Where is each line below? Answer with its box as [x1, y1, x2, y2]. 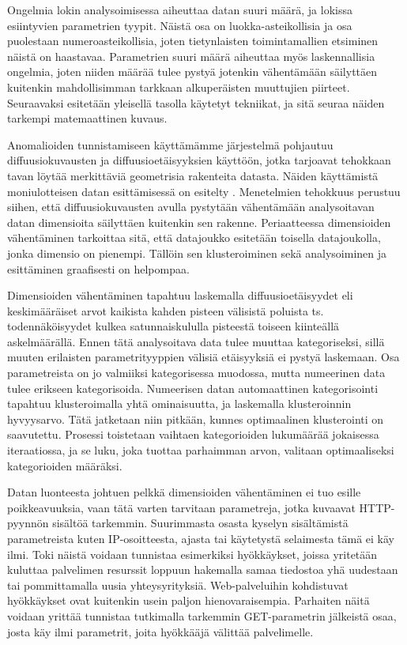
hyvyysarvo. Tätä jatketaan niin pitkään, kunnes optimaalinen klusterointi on [7, 410, 384, 427]
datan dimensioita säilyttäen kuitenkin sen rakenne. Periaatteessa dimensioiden [7, 213, 391, 230]
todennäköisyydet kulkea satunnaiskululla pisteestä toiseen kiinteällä [7, 318, 340, 334]
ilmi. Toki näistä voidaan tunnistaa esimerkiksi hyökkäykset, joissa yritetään [7, 545, 378, 562]
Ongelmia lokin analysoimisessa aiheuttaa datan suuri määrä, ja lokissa [7, 2, 352, 17]
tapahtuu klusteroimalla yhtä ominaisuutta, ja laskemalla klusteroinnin [7, 395, 352, 412]
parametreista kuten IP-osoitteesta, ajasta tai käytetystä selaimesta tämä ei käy [7, 530, 394, 546]
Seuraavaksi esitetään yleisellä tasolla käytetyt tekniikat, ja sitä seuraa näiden [7, 94, 385, 111]
